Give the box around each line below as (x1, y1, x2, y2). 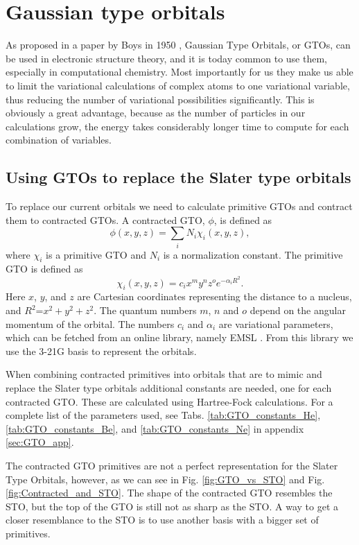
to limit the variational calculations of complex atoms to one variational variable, (6, 78, 350, 92)
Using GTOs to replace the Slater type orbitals (6, 166, 351, 188)
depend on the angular (249, 303, 346, 318)
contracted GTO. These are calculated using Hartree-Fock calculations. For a (6, 394, 333, 408)
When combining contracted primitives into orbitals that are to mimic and (6, 367, 322, 381)
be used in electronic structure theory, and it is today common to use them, (6, 51, 328, 65)
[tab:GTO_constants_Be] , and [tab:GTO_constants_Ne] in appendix (6, 421, 304, 435)
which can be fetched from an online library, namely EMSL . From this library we (6, 330, 353, 345)
